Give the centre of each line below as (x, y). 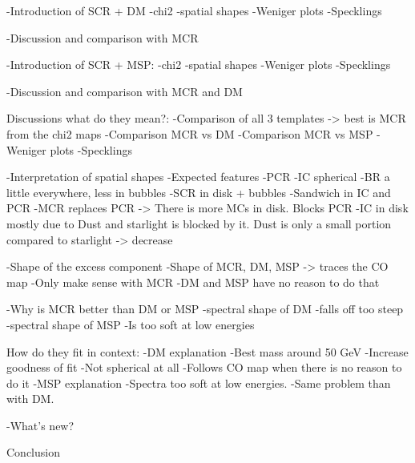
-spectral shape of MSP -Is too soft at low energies (131, 324)
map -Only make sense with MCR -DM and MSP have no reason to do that (193, 282)
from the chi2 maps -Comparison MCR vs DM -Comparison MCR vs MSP (190, 133)
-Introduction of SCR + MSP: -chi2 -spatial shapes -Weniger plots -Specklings (199, 64)
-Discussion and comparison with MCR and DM (125, 91)
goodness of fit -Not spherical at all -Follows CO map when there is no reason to (204, 367)
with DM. (30, 399)
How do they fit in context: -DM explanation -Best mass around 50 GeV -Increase (207, 351)
